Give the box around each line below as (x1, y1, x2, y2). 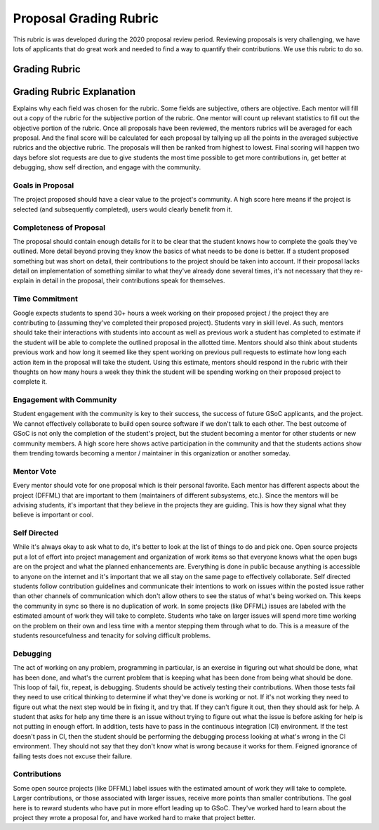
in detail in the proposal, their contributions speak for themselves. (35, 276, 225, 285)
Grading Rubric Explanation (13, 85, 136, 98)
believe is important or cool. (13, 510, 94, 519)
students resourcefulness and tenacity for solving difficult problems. (13, 631, 211, 640)
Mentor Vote (13, 466, 57, 476)
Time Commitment (13, 294, 79, 304)
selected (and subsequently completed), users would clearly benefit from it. (13, 205, 233, 214)
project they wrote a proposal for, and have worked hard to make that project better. (13, 813, 256, 822)
